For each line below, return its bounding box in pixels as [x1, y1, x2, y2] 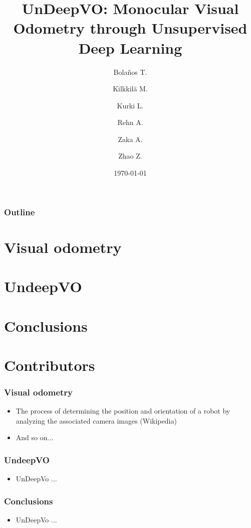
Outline [4, 205, 35, 218]
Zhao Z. [118, 151, 142, 161]
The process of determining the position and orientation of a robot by [16, 406, 230, 416]
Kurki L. [117, 100, 144, 110]
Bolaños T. [113, 66, 147, 77]
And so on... [16, 432, 54, 443]
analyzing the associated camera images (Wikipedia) [16, 415, 177, 426]
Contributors [4, 354, 95, 375]
